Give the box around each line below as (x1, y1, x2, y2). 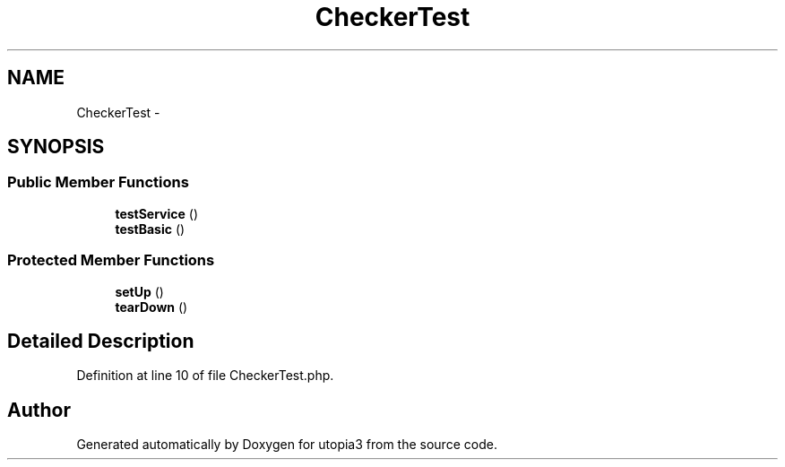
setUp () (115, 283, 164, 299)
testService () (115, 205, 199, 221)
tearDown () (115, 298, 188, 315)
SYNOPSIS (7, 135, 105, 159)
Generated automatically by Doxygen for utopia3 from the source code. (76, 437, 497, 453)
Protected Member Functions (7, 251, 215, 270)
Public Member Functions (7, 173, 189, 192)
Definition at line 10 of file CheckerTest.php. (76, 368, 334, 384)
